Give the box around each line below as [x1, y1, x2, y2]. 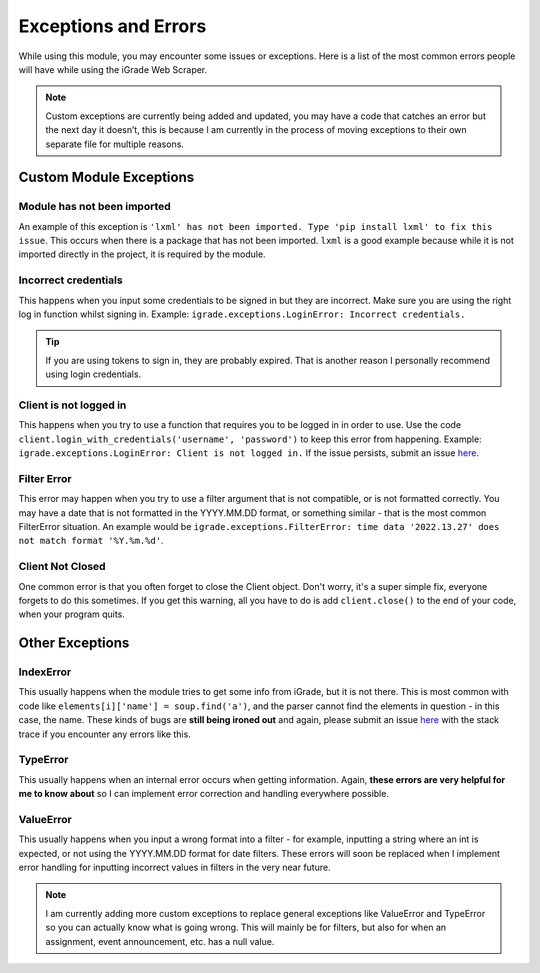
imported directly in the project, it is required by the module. [18, 248, 266, 260]
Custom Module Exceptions [18, 169, 195, 186]
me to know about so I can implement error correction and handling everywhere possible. [18, 788, 390, 800]
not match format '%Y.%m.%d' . [18, 535, 164, 547]
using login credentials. [45, 368, 142, 380]
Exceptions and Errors [18, 15, 207, 37]
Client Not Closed [18, 560, 106, 574]
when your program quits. [18, 608, 125, 620]
